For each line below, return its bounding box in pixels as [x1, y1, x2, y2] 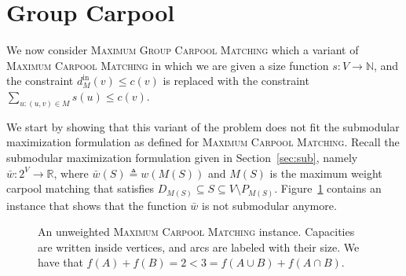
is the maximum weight [269, 164, 382, 181]
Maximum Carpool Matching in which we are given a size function [6, 57, 329, 73]
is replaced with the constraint [163, 72, 309, 89]
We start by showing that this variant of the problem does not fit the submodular [6, 118, 400, 134]
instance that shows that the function [6, 197, 187, 213]
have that [38, 254, 83, 270]
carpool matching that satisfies [6, 180, 155, 197]
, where [53, 164, 89, 181]
